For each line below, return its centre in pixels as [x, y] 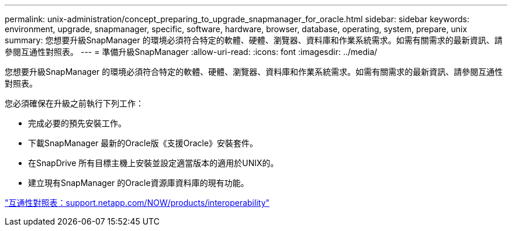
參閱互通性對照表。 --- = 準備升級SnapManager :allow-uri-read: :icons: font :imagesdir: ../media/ [191, 52]
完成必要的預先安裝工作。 [77, 123]
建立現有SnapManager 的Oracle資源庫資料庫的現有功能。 [139, 183]
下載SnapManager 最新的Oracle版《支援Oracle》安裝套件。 [143, 143]
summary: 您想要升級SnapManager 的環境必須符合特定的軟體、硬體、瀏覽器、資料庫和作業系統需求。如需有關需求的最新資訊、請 [254, 40]
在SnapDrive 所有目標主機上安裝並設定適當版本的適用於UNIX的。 [153, 163]
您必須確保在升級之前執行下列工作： [74, 103]
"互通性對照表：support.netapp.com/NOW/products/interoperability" [137, 203]
